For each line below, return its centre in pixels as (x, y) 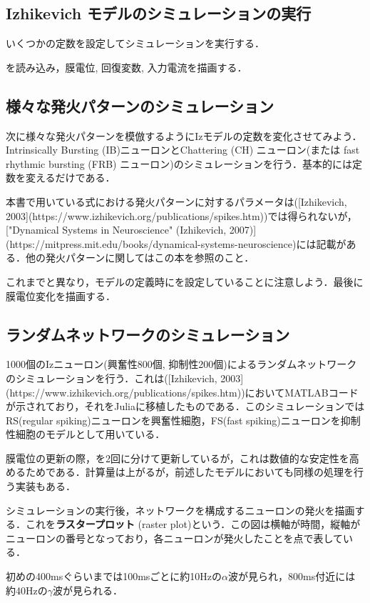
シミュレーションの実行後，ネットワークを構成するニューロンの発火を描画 (180, 510)
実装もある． (45, 486)
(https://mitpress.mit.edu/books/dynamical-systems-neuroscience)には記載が (176, 243)
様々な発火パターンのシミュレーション (140, 105)
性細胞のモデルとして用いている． (86, 434)
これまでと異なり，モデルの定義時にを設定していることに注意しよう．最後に (185, 281)
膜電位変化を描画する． (61, 295)
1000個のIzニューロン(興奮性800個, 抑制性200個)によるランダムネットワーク (181, 364)
